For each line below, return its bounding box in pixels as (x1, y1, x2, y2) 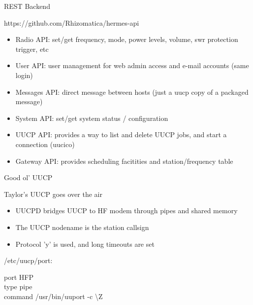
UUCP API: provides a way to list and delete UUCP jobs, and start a (15, 129, 227, 140)
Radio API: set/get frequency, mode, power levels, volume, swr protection (15, 34, 238, 44)
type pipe (4, 281, 32, 292)
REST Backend (4, 1, 50, 11)
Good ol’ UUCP (4, 172, 53, 183)
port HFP (4, 271, 33, 282)
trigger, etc (15, 43, 49, 54)
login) (15, 70, 33, 80)
